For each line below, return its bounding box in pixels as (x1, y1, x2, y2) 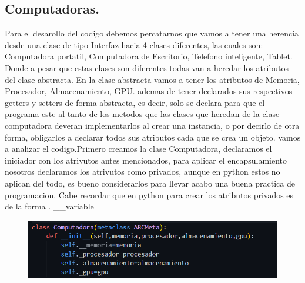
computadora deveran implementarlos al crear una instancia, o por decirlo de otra (5, 119, 300, 131)
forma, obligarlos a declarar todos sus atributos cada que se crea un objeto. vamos (5, 131, 301, 143)
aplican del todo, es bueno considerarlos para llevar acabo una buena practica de (5, 177, 295, 189)
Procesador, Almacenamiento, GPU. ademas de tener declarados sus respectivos (5, 85, 293, 97)
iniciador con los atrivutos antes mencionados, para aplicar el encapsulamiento (5, 154, 287, 166)
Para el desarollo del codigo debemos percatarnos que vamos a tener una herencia (5, 27, 299, 39)
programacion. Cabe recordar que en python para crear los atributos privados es (5, 188, 294, 201)
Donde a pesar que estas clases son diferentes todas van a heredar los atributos (5, 61, 289, 74)
